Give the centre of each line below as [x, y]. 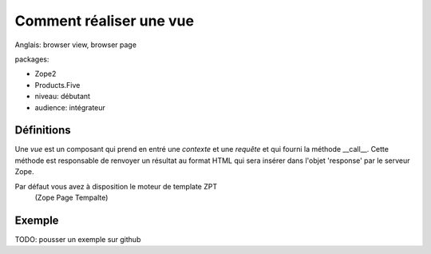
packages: [32, 59]
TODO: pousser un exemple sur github [78, 239]
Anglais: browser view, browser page [76, 45]
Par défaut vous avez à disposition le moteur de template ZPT [116, 186]
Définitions [43, 131]
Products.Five [57, 85]
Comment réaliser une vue [105, 21]
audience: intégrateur [70, 107]
